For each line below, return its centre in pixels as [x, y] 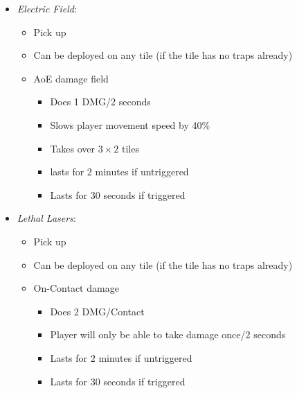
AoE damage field [71, 78]
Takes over [73, 148]
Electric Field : [47, 8]
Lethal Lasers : [46, 218]
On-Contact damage [76, 288]
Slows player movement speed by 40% [130, 124]
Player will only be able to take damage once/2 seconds [168, 334]
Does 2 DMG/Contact [97, 311]
